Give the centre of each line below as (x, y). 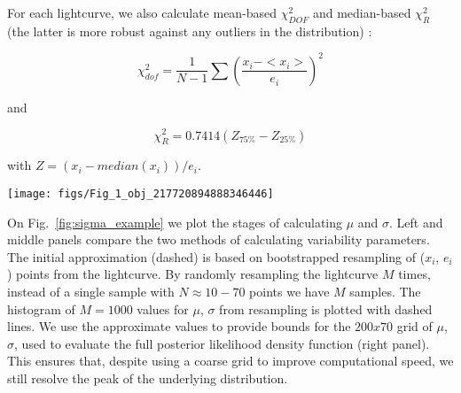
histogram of (41, 308)
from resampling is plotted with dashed (326, 308)
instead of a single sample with (91, 291)
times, (414, 274)
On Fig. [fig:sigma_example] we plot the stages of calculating (175, 222)
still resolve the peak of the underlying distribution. (148, 378)
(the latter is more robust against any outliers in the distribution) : (190, 31)
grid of (414, 326)
